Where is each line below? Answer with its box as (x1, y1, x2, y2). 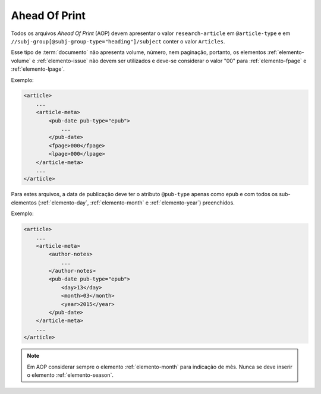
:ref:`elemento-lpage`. (11, 65, 65, 73)
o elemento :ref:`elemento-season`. (27, 371, 114, 379)
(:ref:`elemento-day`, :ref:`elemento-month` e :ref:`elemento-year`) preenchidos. (37, 199, 235, 206)
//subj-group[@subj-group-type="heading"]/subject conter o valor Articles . (11, 37, 225, 45)
